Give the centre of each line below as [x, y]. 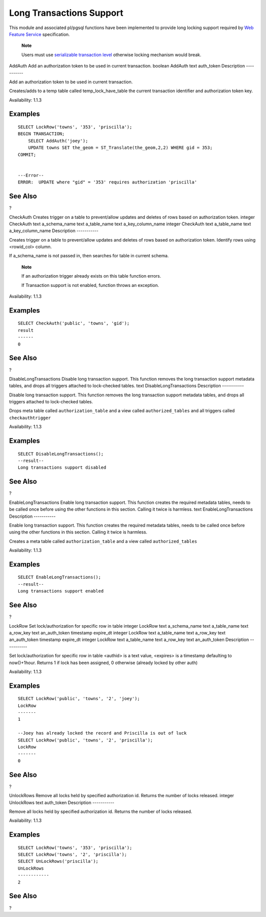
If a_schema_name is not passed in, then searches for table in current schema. [89, 256]
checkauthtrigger [30, 418]
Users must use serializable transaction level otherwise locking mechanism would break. [111, 55]
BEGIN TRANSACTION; [41, 134]
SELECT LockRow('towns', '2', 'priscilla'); [73, 855]
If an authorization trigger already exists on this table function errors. [91, 276]
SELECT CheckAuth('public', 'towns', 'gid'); [74, 323]
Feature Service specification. [39, 34]
